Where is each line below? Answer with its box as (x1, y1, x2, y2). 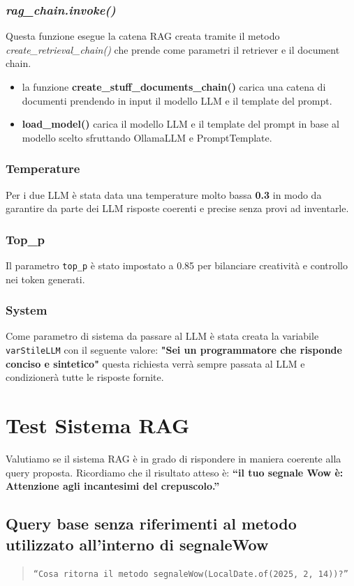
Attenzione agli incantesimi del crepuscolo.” (6, 479, 220, 493)
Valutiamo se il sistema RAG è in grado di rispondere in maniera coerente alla (6, 451, 341, 466)
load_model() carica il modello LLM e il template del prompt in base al (22, 117, 339, 131)
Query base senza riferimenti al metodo (6, 513, 297, 534)
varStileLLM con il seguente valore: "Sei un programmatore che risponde (6, 343, 342, 357)
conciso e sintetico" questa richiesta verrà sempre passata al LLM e (6, 356, 305, 370)
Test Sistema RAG (6, 411, 190, 439)
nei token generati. (6, 271, 85, 286)
